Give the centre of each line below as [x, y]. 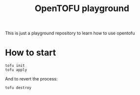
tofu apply [16, 70]
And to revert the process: [31, 79]
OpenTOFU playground [82, 8]
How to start [30, 53]
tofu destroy [18, 88]
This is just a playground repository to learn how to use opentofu [70, 33]
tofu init [15, 66]
